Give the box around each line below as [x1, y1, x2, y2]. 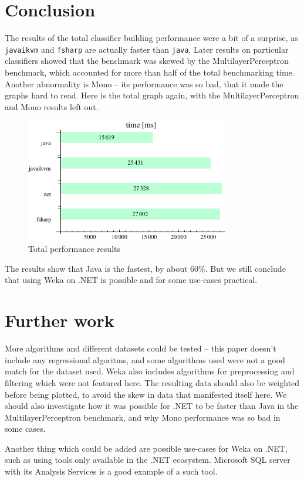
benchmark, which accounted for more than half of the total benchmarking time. [5, 66, 295, 78]
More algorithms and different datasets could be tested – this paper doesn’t [5, 342, 276, 354]
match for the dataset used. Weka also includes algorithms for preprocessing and [5, 365, 295, 377]
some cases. [5, 422, 46, 435]
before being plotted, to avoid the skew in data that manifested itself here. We [5, 388, 287, 400]
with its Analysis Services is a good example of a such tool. [5, 465, 218, 477]
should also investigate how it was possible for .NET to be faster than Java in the [5, 400, 299, 412]
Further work [5, 308, 114, 332]
